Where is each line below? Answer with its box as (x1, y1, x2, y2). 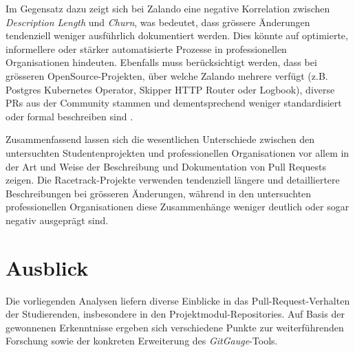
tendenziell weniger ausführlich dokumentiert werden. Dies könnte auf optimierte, (6, 28, 348, 43)
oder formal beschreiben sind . (6, 109, 133, 123)
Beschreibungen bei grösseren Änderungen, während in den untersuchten (6, 186, 312, 200)
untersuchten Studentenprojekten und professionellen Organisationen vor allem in (6, 145, 349, 159)
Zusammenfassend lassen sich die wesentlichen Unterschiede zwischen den (6, 132, 315, 146)
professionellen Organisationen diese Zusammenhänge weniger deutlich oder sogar (6, 199, 349, 214)
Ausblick (6, 253, 89, 281)
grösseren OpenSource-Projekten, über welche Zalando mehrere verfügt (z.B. (6, 68, 328, 82)
